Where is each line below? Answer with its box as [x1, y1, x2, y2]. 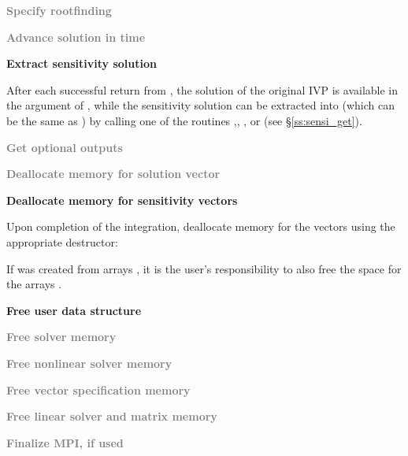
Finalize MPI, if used [6, 434, 124, 450]
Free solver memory [6, 328, 117, 345]
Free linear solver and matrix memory [6, 408, 217, 424]
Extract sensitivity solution [6, 55, 157, 72]
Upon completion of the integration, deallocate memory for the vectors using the [6, 218, 395, 235]
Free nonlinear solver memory [6, 354, 172, 371]
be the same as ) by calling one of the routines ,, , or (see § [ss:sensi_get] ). [6, 112, 362, 128]
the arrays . [6, 276, 62, 292]
